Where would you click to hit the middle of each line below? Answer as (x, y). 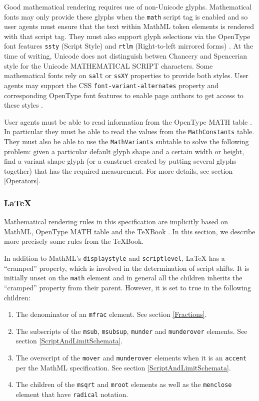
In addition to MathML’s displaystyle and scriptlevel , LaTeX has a (114, 258)
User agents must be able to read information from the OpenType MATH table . (128, 121)
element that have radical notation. (72, 394)
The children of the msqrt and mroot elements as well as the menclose (124, 384)
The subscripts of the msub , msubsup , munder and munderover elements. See (131, 331)
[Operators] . (22, 180)
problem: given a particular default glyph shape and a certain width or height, (124, 151)
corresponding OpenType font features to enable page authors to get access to (124, 95)
